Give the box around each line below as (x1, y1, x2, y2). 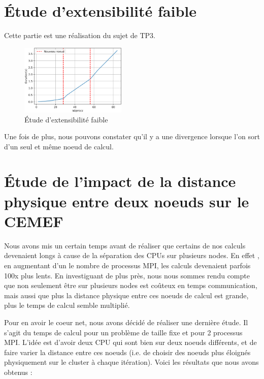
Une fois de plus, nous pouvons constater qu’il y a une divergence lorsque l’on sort (4, 131, 260, 142)
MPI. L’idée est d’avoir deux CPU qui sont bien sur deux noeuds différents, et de (4, 337, 257, 348)
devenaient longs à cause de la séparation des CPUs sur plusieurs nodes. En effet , (4, 250, 259, 261)
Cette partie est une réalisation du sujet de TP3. (4, 30, 155, 41)
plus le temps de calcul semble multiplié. (4, 300, 130, 310)
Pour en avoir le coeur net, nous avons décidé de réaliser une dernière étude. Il (4, 317, 248, 327)
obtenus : (4, 366, 32, 377)
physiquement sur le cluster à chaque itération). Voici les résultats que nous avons (4, 357, 259, 367)
